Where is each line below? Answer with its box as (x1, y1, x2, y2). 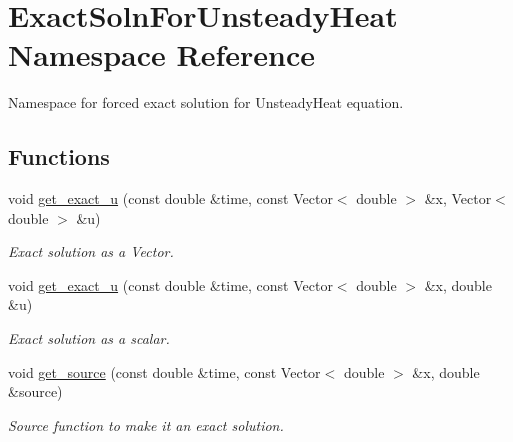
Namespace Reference (8, 34, 315, 75)
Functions (8, 141, 110, 172)
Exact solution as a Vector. (8, 241, 174, 262)
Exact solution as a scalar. (8, 328, 170, 349)
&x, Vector (424, 188, 492, 209)
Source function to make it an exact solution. (8, 414, 284, 435)
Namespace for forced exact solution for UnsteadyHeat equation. (8, 92, 404, 113)
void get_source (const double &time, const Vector (8, 361, 321, 382)
